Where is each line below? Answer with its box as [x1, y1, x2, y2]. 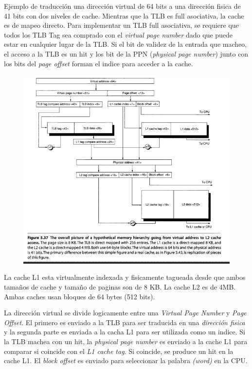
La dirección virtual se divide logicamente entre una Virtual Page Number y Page [4, 308, 247, 318]
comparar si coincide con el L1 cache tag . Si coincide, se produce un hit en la [4, 346, 234, 356]
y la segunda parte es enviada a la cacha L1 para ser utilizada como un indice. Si [4, 327, 245, 337]
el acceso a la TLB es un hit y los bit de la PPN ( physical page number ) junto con [4, 48, 249, 58]
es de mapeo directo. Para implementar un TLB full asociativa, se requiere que [4, 20, 239, 30]
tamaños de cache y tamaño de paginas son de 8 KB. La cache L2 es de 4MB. [4, 282, 236, 292]
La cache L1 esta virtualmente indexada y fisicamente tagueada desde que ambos [4, 272, 246, 282]
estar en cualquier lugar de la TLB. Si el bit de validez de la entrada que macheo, [4, 39, 247, 49]
